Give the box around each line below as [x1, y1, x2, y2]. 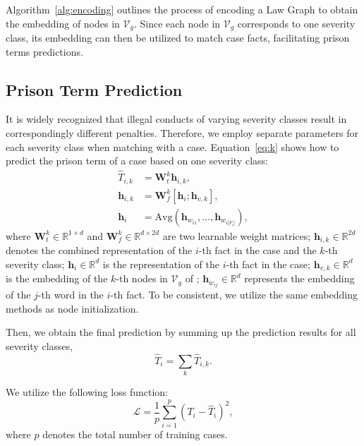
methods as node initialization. [6, 301, 139, 315]
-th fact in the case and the [198, 243, 317, 258]
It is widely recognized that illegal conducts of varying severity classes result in [6, 111, 347, 126]
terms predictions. [6, 44, 83, 59]
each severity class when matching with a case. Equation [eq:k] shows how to [6, 139, 339, 154]
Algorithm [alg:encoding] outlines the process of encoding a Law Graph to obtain [6, 2, 358, 16]
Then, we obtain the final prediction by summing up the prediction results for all [6, 325, 356, 339]
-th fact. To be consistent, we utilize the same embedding [110, 287, 358, 302]
